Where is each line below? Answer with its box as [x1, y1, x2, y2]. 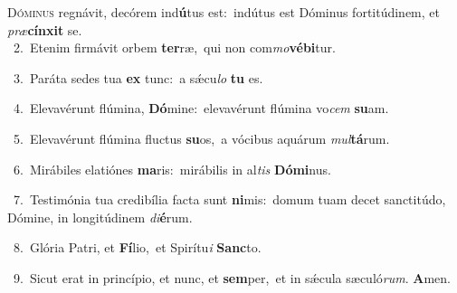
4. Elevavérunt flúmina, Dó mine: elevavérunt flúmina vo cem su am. [13, 99, 389, 118]
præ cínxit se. [7, 20, 82, 39]
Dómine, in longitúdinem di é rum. [7, 207, 193, 226]
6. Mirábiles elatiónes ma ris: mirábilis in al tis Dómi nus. [13, 159, 331, 178]
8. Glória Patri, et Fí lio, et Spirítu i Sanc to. [13, 238, 262, 257]
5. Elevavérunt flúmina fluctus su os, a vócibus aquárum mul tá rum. [13, 128, 390, 147]
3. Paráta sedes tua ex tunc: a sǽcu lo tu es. [13, 68, 263, 87]
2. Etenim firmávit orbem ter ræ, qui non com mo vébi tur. [13, 38, 336, 57]
